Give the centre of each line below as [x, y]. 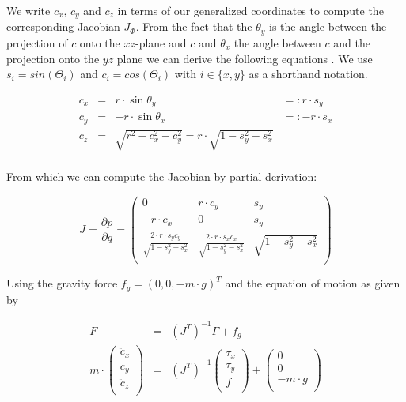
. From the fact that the [194, 26]
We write [28, 10]
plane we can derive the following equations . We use [245, 58]
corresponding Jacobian [63, 26]
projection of [37, 42]
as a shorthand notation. [308, 74]
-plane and [161, 42]
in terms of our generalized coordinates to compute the [250, 10]
